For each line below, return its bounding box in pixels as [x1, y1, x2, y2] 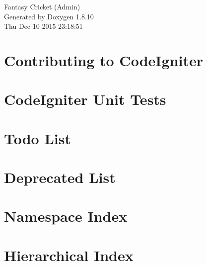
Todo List [4, 128, 71, 148]
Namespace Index [4, 206, 128, 226]
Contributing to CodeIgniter [4, 50, 203, 70]
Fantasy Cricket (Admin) [4, 1, 80, 11]
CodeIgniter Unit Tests [4, 89, 166, 109]
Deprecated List [4, 167, 116, 187]
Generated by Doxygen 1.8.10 [4, 11, 94, 21]
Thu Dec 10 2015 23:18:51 [4, 21, 83, 31]
